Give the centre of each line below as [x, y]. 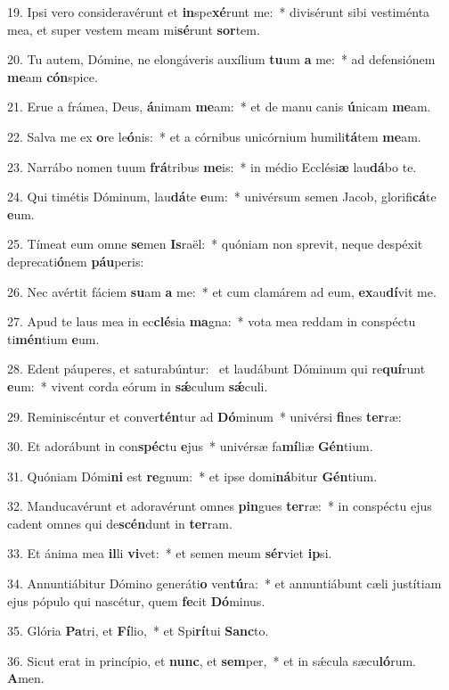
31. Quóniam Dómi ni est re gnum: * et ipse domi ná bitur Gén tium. [192, 476]
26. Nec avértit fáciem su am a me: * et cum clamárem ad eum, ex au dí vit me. [222, 291]
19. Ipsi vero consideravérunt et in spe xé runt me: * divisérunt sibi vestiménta [219, 12]
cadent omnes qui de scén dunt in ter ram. [120, 523]
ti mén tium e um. [53, 338]
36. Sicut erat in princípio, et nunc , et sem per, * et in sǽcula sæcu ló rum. [212, 660]
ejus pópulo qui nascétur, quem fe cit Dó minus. [136, 600]
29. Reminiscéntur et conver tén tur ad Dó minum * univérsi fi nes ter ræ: [204, 416]
